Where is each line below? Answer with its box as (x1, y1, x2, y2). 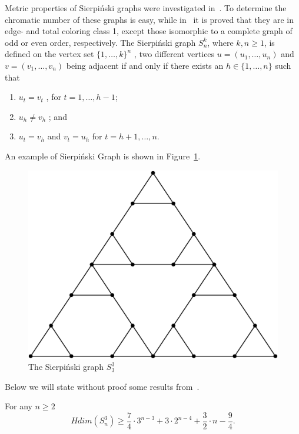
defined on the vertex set (5, 48, 94, 60)
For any (5, 400, 32, 412)
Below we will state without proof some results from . (5, 380, 200, 392)
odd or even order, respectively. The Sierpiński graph (5, 36, 196, 48)
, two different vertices (134, 48, 215, 60)
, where (207, 36, 234, 48)
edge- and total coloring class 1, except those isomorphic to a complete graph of (5, 25, 293, 37)
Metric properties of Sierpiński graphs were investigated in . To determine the (5, 2, 287, 14)
